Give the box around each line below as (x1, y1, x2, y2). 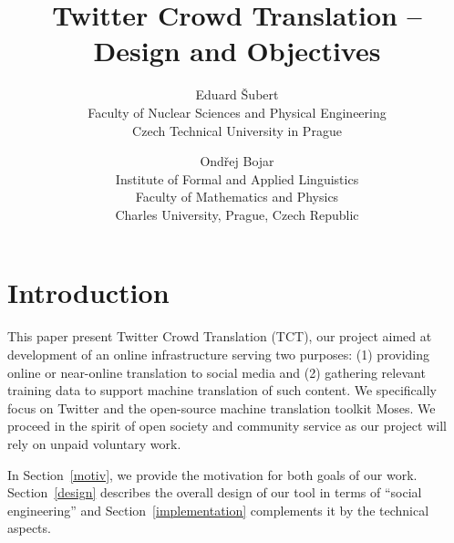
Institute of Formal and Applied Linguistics (115, 169, 359, 188)
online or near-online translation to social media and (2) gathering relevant (7, 362, 426, 381)
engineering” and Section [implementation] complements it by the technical (7, 500, 429, 519)
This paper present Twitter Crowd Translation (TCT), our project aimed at (7, 327, 432, 346)
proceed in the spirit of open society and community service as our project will (7, 416, 447, 435)
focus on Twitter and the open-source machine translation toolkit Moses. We (7, 398, 436, 417)
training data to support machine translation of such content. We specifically (7, 381, 438, 400)
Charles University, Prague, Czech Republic (115, 204, 359, 224)
